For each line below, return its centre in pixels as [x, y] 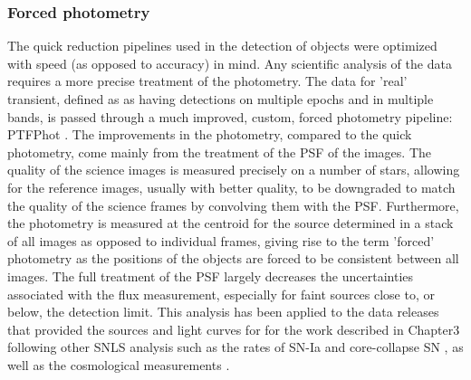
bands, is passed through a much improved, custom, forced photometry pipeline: [230, 116]
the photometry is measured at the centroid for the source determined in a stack [231, 223]
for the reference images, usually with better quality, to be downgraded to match [231, 187]
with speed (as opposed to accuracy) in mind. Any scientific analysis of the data [230, 63]
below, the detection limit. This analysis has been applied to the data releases [223, 312]
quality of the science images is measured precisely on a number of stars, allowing [234, 170]
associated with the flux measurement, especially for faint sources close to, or [221, 294]
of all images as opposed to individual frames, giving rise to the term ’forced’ [221, 240]
